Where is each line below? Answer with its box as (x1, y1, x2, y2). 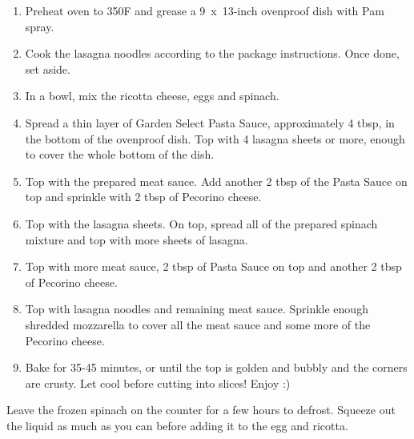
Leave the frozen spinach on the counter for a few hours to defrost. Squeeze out (6, 401, 396, 418)
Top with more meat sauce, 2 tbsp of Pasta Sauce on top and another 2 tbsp (25, 258, 402, 275)
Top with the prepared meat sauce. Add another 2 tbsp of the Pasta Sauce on (25, 172, 408, 189)
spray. (25, 18, 54, 34)
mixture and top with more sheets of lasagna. (25, 231, 248, 248)
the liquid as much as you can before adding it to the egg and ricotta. (6, 417, 348, 433)
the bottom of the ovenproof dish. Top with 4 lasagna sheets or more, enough (25, 130, 405, 147)
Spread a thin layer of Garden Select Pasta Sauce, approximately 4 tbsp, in (25, 114, 395, 131)
